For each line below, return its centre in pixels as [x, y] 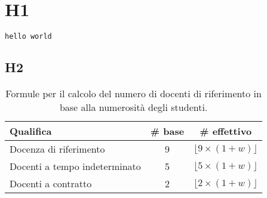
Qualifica [31, 131]
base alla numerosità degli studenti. [133, 107]
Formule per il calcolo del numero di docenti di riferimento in [133, 94]
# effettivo [226, 131]
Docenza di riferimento [57, 149]
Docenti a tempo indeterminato [75, 166]
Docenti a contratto [51, 184]
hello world [28, 37]
